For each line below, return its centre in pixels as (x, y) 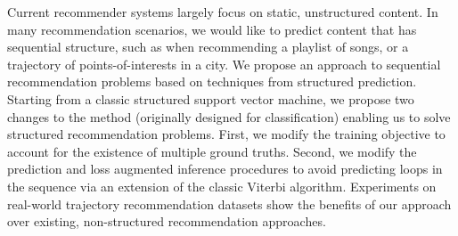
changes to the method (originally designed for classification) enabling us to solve (229, 116)
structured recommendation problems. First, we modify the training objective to (226, 134)
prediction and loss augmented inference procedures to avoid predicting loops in (225, 169)
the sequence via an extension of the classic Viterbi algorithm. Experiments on (222, 186)
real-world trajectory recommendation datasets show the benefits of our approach (229, 203)
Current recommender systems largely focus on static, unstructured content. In (223, 12)
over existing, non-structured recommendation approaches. (167, 221)
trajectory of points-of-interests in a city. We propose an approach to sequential (224, 64)
